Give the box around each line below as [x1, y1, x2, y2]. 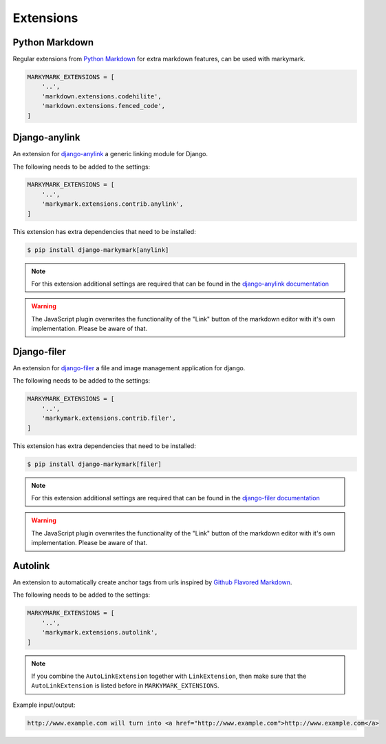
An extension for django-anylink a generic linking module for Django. [12, 150, 208, 158]
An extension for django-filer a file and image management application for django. [12, 364, 246, 372]
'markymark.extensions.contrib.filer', [41, 414, 177, 423]
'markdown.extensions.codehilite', [41, 92, 162, 100]
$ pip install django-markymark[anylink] [27, 246, 169, 254]
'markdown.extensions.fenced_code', [41, 102, 165, 110]
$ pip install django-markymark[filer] [27, 460, 162, 468]
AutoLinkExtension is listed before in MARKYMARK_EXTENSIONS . [31, 681, 219, 690]
